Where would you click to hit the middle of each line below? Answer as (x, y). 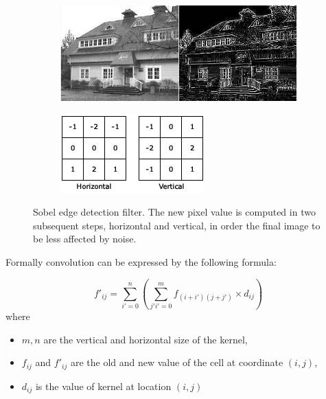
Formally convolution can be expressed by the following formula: (141, 261)
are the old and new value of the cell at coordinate (177, 362)
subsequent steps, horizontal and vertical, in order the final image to (177, 225)
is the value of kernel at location (103, 386)
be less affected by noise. (85, 239)
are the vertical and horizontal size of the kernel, (145, 339)
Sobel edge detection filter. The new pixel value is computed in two (174, 212)
